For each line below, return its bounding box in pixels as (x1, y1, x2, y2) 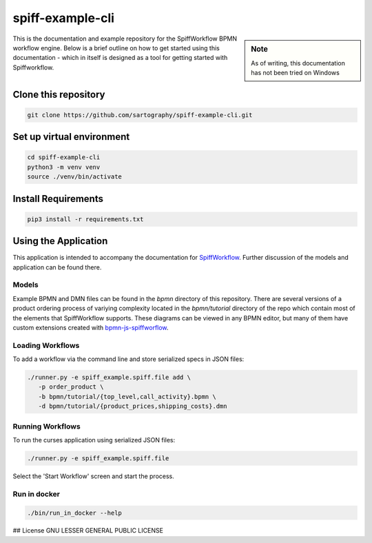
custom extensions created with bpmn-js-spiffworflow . (12, 323, 169, 331)
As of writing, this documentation (251, 59, 346, 67)
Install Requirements (12, 193, 103, 205)
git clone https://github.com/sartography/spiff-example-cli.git (27, 111, 253, 119)
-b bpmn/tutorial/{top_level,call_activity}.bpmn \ (38, 393, 216, 400)
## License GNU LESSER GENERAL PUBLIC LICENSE (12, 526, 163, 535)
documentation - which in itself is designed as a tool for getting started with (12, 54, 228, 62)
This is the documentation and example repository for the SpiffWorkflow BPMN (12, 34, 238, 43)
